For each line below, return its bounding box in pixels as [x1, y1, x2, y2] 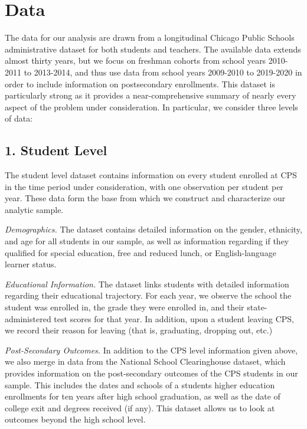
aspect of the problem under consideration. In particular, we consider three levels [5, 100, 298, 113]
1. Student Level [5, 141, 107, 159]
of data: [5, 112, 33, 125]
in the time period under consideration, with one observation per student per [5, 180, 283, 192]
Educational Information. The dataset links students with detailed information [5, 277, 289, 290]
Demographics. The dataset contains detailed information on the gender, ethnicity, [5, 223, 302, 235]
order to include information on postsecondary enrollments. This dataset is [5, 77, 276, 90]
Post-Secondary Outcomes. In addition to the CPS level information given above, [5, 343, 298, 356]
